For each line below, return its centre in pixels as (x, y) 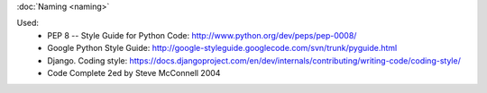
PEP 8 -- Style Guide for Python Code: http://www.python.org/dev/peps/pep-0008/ (202, 35)
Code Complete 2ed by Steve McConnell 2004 (134, 72)
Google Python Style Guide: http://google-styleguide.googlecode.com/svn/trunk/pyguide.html (222, 48)
